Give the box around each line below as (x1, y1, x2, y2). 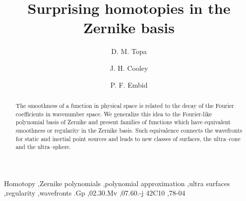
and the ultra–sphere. (15, 143, 71, 151)
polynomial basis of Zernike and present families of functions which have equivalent (15, 118, 231, 126)
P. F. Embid (110, 79, 148, 90)
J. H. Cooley (110, 62, 148, 73)
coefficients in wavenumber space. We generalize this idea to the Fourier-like (15, 109, 212, 118)
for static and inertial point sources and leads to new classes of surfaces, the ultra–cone (15, 134, 241, 143)
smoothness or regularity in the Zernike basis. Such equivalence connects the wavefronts (15, 126, 243, 134)
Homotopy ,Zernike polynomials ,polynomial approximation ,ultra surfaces (4, 178, 230, 188)
